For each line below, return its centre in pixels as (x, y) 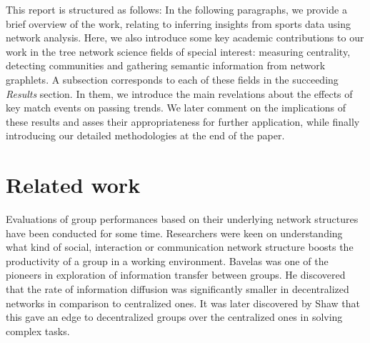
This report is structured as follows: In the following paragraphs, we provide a (176, 9)
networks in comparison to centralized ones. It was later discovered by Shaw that (183, 303)
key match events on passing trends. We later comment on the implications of (176, 108)
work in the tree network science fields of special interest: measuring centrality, (178, 51)
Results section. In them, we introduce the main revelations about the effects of (179, 93)
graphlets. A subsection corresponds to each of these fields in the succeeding (172, 79)
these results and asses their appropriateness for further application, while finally (183, 121)
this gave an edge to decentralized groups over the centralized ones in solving (174, 317)
